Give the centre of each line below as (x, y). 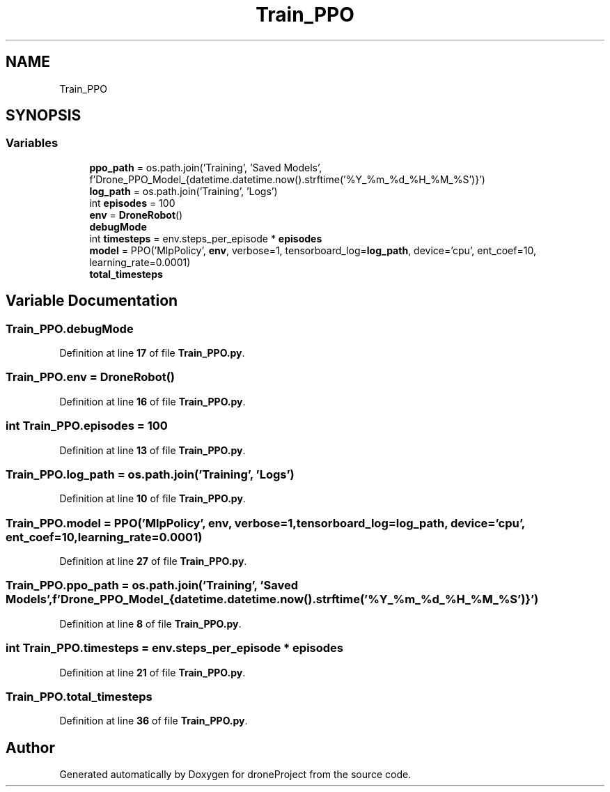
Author (30, 747)
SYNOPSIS (44, 116)
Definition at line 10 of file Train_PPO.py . (152, 499)
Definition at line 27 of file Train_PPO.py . (153, 561)
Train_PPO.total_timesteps (79, 696)
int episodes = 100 (132, 203)
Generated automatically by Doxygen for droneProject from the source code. (235, 775)
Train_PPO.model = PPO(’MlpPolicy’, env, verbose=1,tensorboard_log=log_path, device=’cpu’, (265, 523)
